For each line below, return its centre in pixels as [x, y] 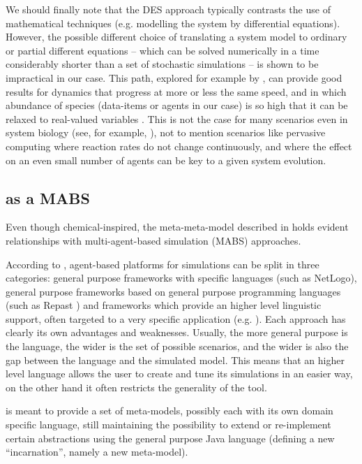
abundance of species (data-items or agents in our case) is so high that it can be [177, 105]
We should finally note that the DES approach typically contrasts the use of [168, 9]
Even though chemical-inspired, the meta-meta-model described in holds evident [177, 227]
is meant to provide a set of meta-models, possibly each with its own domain [169, 411]
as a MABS [48, 197]
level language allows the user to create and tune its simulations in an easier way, [179, 374]
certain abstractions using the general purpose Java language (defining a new [170, 438]
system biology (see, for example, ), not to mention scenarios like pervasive [166, 132]
